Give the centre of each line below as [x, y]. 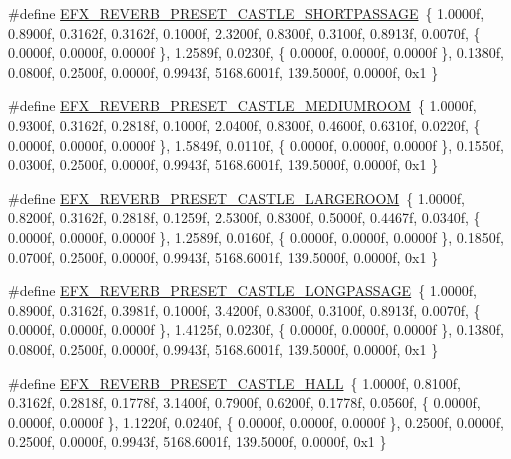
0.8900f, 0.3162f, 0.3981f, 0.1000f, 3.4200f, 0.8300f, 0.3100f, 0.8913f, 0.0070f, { [244, 309]
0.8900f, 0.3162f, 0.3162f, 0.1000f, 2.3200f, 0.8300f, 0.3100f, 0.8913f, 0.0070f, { [244, 32]
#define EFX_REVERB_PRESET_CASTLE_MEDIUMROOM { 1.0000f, [242, 105]
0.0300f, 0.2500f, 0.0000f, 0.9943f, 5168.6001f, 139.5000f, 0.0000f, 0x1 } [223, 164]
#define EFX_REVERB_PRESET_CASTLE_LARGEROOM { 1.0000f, [236, 197]
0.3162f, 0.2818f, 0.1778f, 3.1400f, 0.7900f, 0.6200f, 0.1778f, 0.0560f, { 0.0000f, [244, 402]
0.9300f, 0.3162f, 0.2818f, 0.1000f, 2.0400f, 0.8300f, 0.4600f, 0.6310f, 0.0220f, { [244, 124]
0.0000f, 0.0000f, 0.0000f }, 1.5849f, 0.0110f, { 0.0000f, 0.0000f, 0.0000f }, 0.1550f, [256, 144]
